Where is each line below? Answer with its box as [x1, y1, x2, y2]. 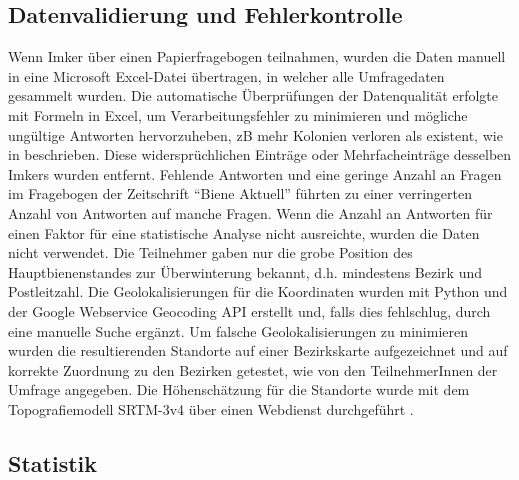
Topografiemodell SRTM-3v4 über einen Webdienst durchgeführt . [8, 398, 414, 419]
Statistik [8, 447, 97, 478]
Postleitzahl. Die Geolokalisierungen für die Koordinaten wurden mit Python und [8, 281, 508, 302]
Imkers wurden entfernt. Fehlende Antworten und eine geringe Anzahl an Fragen [8, 163, 502, 184]
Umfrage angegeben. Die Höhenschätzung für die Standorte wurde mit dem [8, 379, 470, 400]
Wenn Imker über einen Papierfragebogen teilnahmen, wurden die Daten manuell [8, 46, 506, 67]
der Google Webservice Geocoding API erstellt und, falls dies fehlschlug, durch [8, 300, 491, 321]
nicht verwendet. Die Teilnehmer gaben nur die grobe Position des [8, 242, 413, 263]
